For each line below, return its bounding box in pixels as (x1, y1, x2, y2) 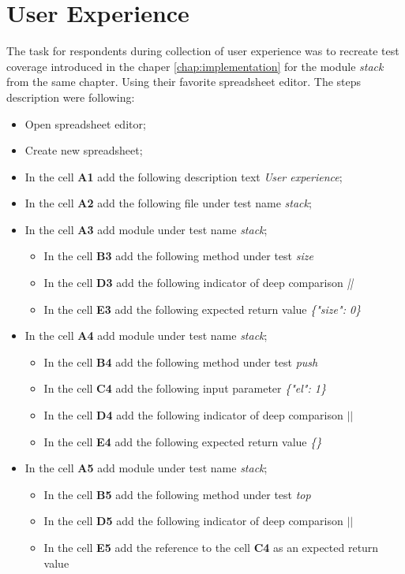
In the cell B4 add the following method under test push (43, 353, 318, 370)
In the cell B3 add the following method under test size (43, 248, 313, 264)
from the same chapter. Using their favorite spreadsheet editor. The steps (6, 73, 362, 90)
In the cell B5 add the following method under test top (43, 486, 311, 502)
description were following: (6, 88, 135, 105)
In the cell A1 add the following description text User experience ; (24, 168, 343, 184)
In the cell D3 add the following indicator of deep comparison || (43, 274, 354, 291)
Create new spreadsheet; (24, 142, 143, 158)
